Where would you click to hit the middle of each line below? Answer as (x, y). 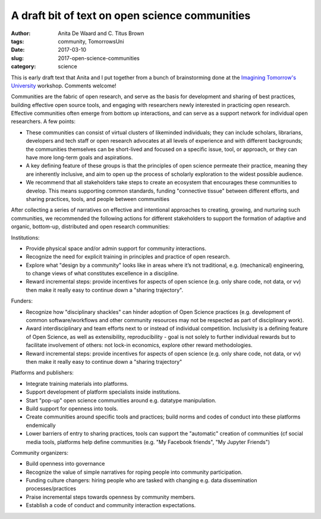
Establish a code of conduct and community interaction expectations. (111, 505)
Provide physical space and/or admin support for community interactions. (116, 248)
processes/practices (51, 489)
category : (23, 67)
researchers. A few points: (43, 121)
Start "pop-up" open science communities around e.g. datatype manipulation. (121, 400)
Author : (21, 33)
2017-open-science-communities (99, 58)
